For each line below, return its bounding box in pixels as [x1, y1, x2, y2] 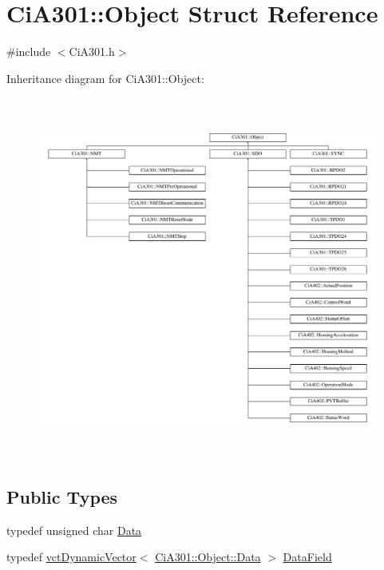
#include [6, 43, 51, 60]
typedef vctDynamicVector [6, 548, 137, 565]
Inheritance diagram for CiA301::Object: [6, 69, 204, 86]
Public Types [6, 484, 118, 509]
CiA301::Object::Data [155, 548, 261, 565]
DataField [283, 548, 332, 565]
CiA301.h [69, 43, 115, 60]
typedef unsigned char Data [6, 521, 142, 538]
